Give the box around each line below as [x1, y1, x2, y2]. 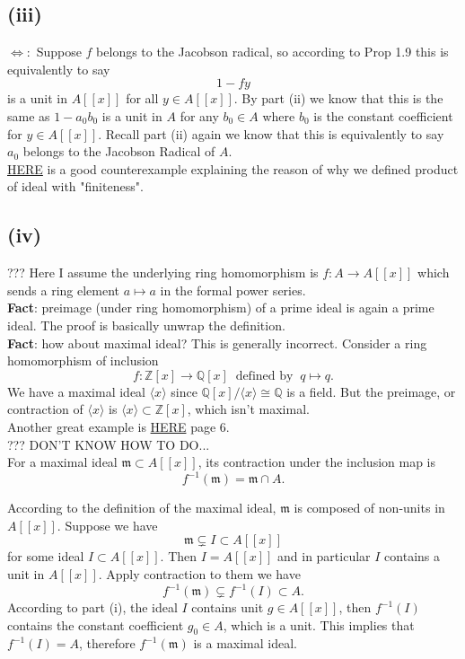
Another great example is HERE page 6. [7, 417, 230, 435]
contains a [384, 547, 440, 566]
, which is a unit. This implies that [223, 615, 415, 634]
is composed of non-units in [294, 498, 445, 517]
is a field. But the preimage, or [286, 382, 456, 400]
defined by [235, 369, 294, 382]
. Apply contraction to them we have [98, 564, 301, 583]
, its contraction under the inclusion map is [197, 453, 435, 471]
